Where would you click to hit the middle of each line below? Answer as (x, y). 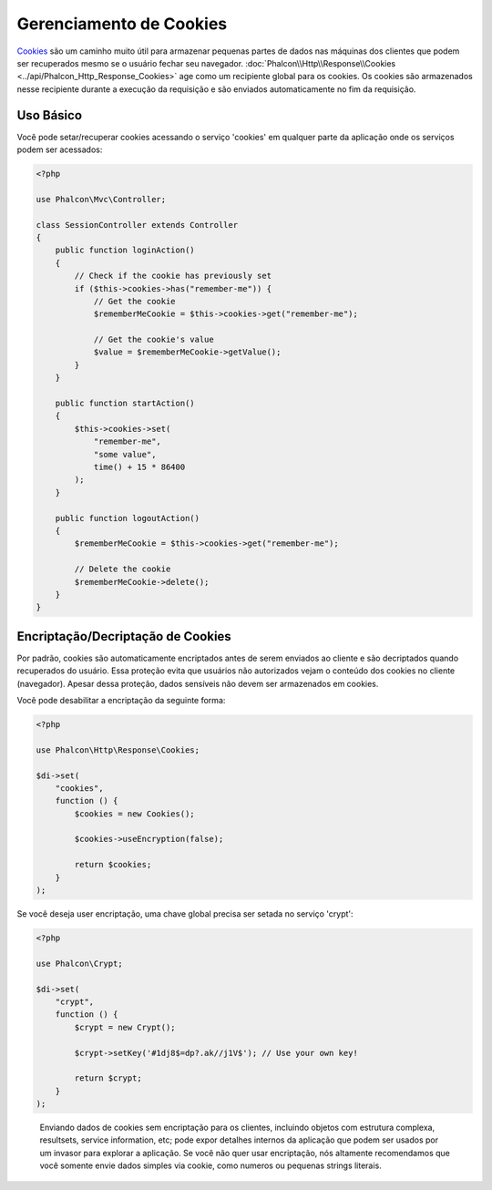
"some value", (125, 454)
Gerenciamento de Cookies (122, 24)
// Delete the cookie (123, 569)
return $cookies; (113, 865)
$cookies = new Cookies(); (134, 814)
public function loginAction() (125, 250)
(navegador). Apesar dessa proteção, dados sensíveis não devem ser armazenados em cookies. (198, 683)
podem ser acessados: (60, 149)
